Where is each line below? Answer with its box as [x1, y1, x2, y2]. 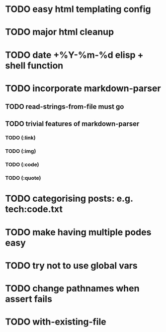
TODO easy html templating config [5, 3, 151, 15]
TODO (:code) [5, 161, 39, 168]
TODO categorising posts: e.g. [5, 193, 133, 204]
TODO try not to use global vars [5, 260, 138, 271]
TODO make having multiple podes [5, 226, 152, 238]
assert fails [5, 293, 52, 305]
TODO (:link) [5, 134, 36, 141]
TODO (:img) [5, 148, 36, 155]
